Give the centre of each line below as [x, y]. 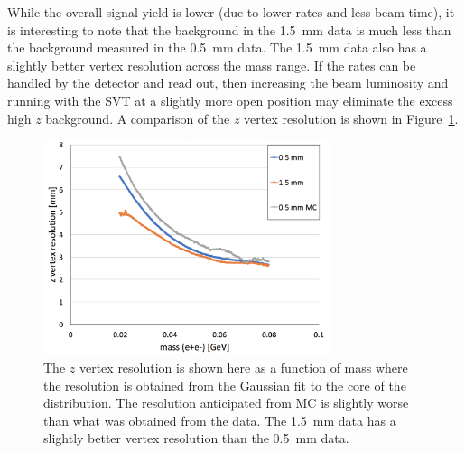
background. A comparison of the [138, 118]
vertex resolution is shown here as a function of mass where [243, 367]
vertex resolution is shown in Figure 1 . [351, 118]
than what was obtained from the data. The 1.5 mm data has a [220, 420]
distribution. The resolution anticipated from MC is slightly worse [226, 403]
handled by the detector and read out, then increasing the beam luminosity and [228, 83]
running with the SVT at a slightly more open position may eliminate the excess [230, 100]
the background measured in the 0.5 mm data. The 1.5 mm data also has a [217, 47]
